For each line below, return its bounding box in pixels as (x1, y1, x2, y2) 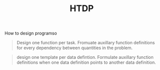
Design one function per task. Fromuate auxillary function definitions (16, 40, 155, 46)
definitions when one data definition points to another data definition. (16, 59, 156, 66)
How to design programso (4, 30, 57, 36)
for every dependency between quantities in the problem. (16, 45, 133, 51)
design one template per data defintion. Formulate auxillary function (16, 54, 154, 60)
